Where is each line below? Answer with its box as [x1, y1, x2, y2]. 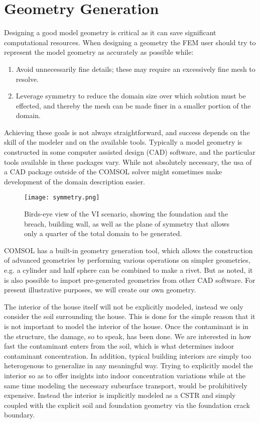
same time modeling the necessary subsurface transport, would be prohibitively [4, 380, 247, 390]
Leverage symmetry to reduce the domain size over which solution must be [16, 90, 246, 101]
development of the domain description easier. [4, 176, 146, 186]
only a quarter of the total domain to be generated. [24, 228, 182, 239]
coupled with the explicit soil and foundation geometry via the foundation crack [4, 399, 250, 410]
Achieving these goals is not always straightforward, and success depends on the [4, 127, 250, 137]
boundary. [4, 409, 35, 420]
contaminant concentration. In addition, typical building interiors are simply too [4, 350, 251, 361]
